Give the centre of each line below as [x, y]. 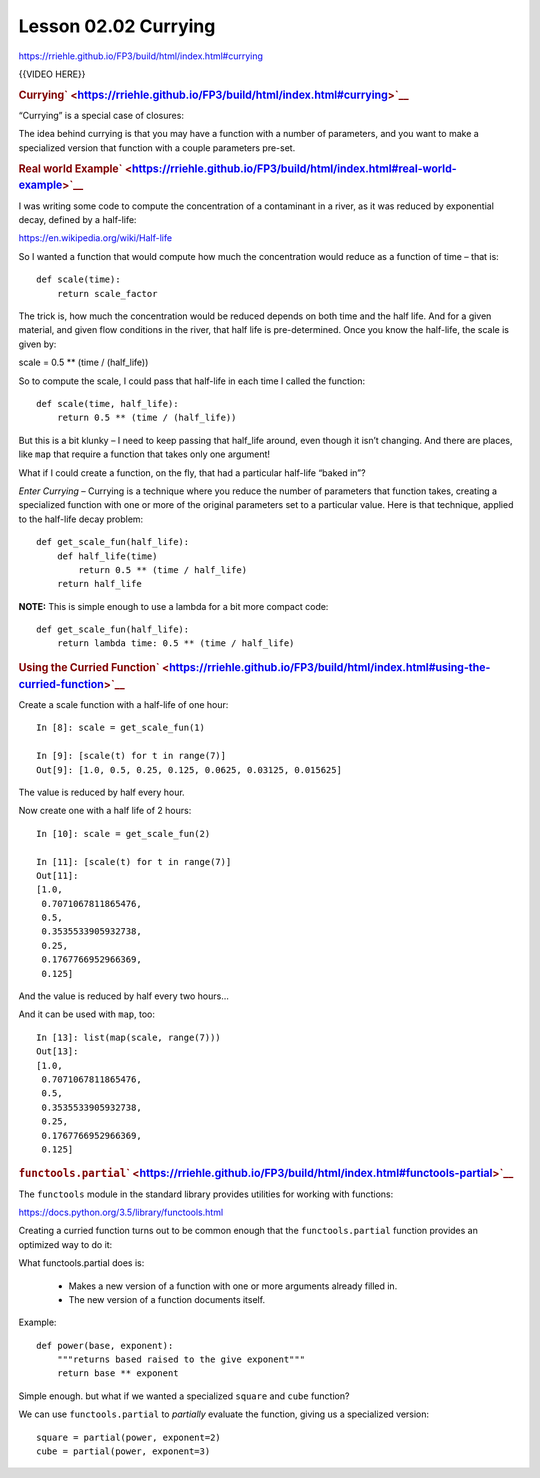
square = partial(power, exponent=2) [129, 1437]
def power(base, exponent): [105, 1345]
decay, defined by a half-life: [77, 220]
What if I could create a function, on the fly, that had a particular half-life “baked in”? [192, 472]
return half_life [99, 584]
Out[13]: [57, 1051]
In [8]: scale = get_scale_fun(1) [120, 728]
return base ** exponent [117, 1373]
